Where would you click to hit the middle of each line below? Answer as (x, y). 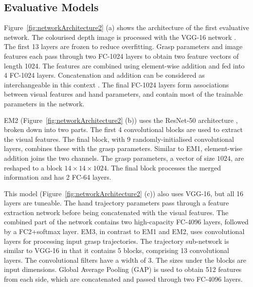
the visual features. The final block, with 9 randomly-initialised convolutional (119, 139)
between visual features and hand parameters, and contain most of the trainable (123, 94)
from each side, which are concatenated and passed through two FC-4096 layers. (123, 279)
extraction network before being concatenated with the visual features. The (116, 212)
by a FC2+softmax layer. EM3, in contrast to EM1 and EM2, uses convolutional (124, 231)
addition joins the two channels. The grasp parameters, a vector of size (109, 158)
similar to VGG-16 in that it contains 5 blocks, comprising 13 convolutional (117, 250)
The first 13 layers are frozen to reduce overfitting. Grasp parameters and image (123, 46)
